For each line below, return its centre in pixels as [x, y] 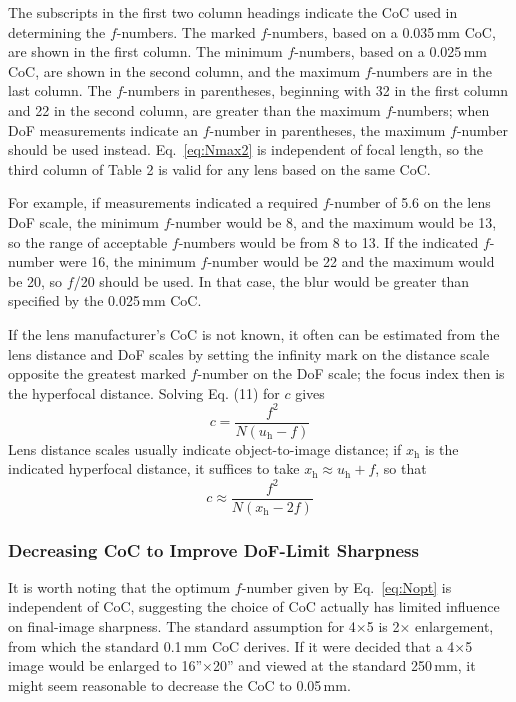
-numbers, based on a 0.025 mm [391, 51]
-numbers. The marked [186, 31]
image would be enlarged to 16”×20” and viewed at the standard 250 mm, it [242, 665]
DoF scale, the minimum [83, 221]
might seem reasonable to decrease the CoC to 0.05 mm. [179, 684]
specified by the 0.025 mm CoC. [105, 300]
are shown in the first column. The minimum [145, 51]
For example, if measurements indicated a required [163, 202]
